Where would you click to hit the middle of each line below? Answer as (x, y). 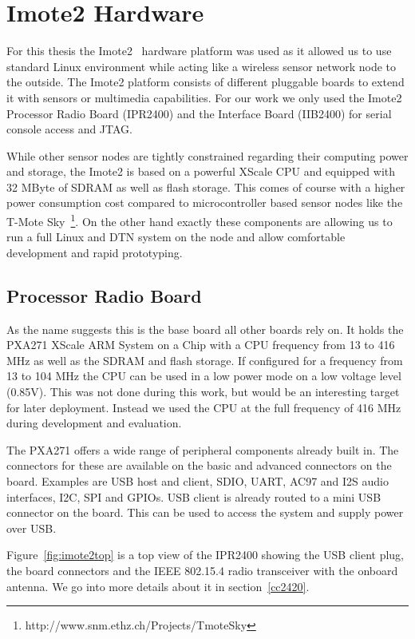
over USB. (32, 528)
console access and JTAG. (69, 129)
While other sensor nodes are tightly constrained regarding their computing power (207, 155)
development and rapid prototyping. (95, 252)
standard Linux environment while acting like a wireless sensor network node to (202, 66)
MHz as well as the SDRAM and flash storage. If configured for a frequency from (205, 360)
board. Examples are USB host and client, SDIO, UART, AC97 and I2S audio (198, 481)
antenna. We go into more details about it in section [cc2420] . (158, 586)
